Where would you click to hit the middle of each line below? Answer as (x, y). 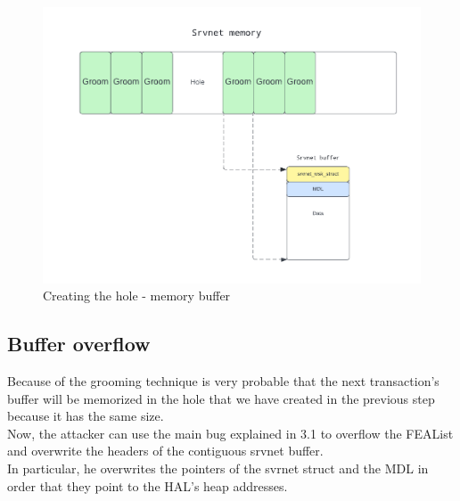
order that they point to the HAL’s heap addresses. (148, 485)
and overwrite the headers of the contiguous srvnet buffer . (165, 451)
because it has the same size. (86, 416)
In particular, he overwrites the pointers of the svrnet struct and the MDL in (218, 468)
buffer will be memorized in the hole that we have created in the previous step (221, 398)
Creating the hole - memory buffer (137, 296)
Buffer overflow (79, 344)
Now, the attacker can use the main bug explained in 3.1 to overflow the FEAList (230, 433)
